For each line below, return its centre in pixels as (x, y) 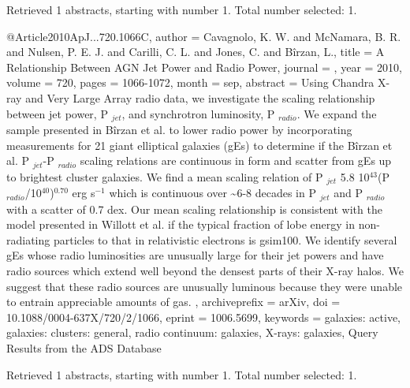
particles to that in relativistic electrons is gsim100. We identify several (225, 239)
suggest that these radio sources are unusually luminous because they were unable (205, 286)
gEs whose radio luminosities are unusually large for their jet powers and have (195, 255)
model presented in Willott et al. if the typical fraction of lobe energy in (181, 224)
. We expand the (337, 113)
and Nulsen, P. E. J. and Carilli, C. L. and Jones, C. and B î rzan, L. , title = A (196, 52)
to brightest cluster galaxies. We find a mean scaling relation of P (165, 176)
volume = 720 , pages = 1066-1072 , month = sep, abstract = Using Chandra (190, 82)
